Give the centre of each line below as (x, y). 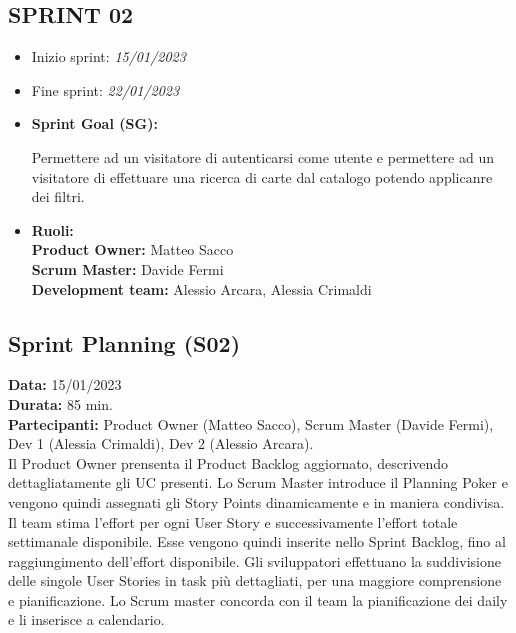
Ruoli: (52, 229)
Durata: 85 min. (60, 403)
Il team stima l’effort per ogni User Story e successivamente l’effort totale (233, 521)
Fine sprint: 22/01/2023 (105, 89)
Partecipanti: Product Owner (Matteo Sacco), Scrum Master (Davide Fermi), (251, 423)
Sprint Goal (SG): (94, 123)
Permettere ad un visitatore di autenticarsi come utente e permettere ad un (262, 156)
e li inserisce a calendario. (86, 619)
